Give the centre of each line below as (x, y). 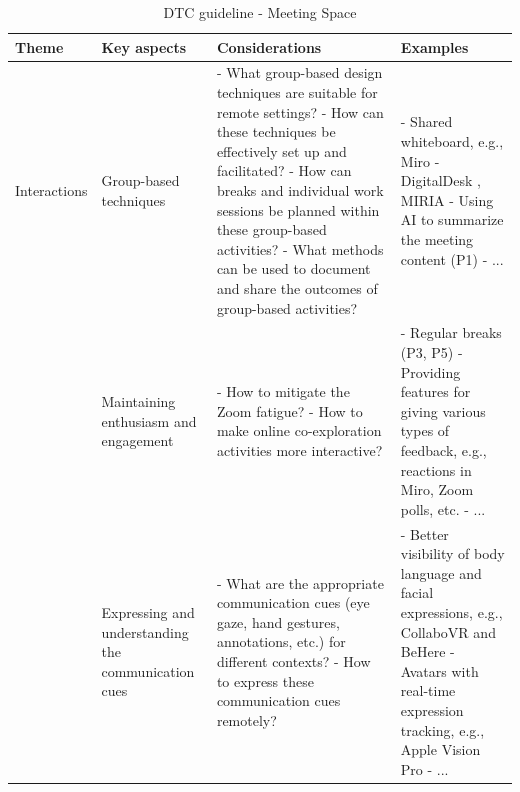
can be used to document (293, 268)
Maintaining (138, 400)
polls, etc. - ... (443, 508)
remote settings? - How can (300, 111)
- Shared (426, 121)
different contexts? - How (293, 660)
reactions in (436, 469)
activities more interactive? (299, 449)
